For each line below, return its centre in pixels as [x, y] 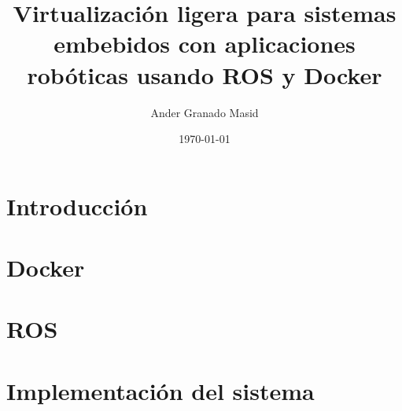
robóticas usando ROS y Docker [205, 74]
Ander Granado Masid [205, 112]
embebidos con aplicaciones [205, 44]
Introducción [77, 205]
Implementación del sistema [160, 390]
